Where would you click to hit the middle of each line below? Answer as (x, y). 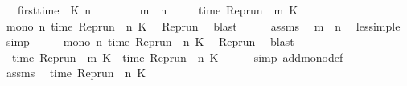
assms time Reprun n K (76, 73)
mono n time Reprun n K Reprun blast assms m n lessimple (203, 25)
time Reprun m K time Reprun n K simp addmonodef (177, 57)
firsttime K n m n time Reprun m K (158, 10)
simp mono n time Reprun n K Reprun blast (150, 41)
